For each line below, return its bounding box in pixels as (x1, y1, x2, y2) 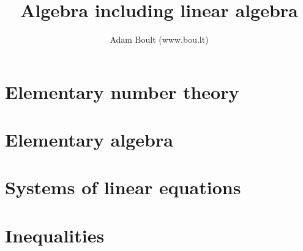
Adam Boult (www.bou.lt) (110, 33, 209, 46)
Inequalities (5, 222, 105, 247)
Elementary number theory (5, 79, 239, 104)
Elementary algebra (5, 127, 173, 152)
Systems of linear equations (5, 175, 241, 200)
